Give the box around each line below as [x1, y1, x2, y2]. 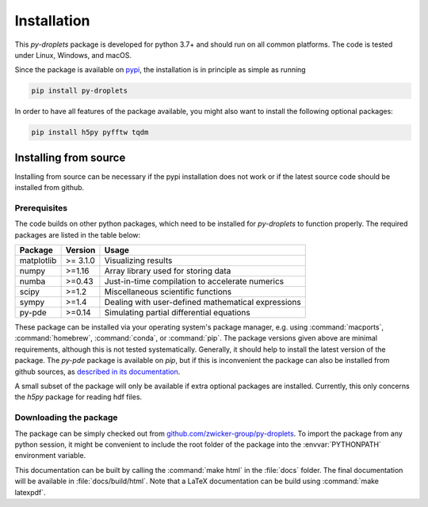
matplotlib [19, 255, 57, 266]
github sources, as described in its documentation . [14, 367, 181, 376]
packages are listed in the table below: [14, 230, 141, 239]
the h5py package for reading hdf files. [14, 392, 143, 402]
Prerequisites [14, 202, 67, 213]
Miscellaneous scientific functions [104, 286, 232, 297]
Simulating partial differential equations [104, 307, 251, 318]
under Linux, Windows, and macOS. [14, 50, 132, 59]
